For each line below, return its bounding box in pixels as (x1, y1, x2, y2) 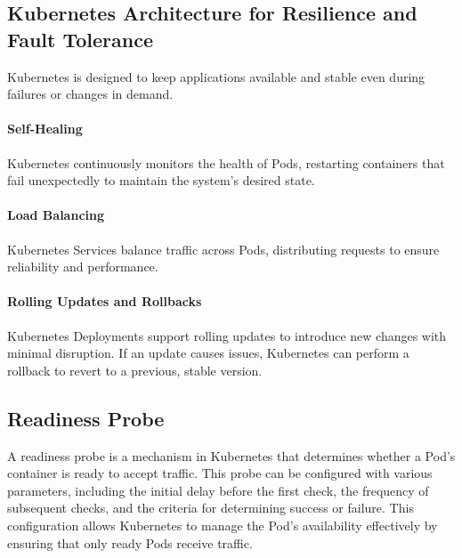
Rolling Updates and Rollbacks (7, 292, 202, 311)
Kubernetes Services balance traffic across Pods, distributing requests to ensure (7, 239, 440, 258)
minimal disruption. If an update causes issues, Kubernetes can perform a (7, 344, 409, 362)
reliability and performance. (7, 257, 158, 276)
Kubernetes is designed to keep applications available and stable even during (7, 67, 426, 85)
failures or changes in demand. (7, 85, 174, 103)
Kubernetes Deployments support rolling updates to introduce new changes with (7, 326, 447, 344)
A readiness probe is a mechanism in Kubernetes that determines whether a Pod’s (7, 446, 456, 465)
